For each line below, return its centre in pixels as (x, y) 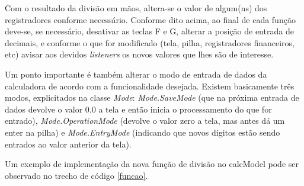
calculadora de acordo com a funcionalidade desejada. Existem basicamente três (150, 86)
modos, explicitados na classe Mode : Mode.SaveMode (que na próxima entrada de (152, 97)
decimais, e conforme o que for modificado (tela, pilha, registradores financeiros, (150, 42)
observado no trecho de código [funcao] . (76, 175)
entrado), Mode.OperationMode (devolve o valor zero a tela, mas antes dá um (145, 121)
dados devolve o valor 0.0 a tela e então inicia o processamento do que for (138, 109)
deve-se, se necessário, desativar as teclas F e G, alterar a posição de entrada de (149, 31)
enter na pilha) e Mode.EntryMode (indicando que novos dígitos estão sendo (143, 132)
